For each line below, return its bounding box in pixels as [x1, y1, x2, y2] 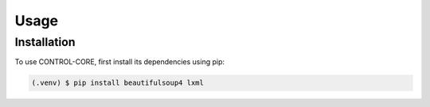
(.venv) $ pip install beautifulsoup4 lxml [31, 78, 205, 87]
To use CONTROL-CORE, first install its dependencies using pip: [14, 57, 225, 67]
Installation [14, 35, 76, 49]
